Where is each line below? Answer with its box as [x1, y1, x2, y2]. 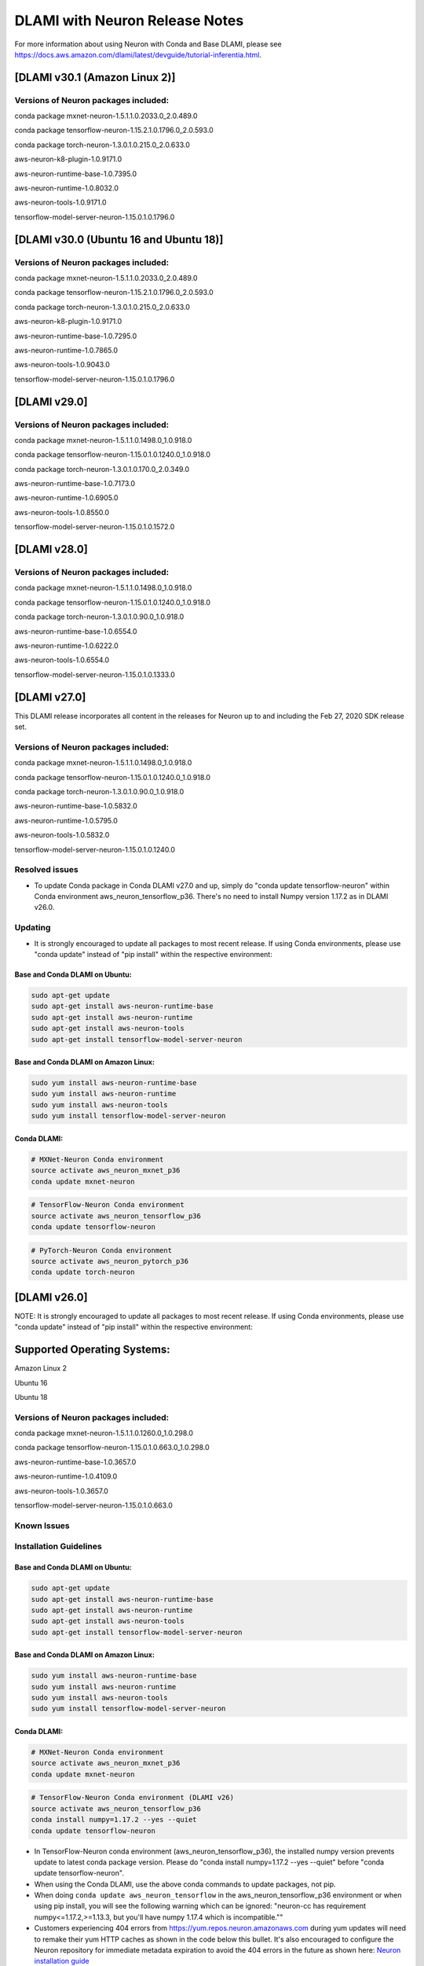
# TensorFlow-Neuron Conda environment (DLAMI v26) [31, 1793, 235, 1802]
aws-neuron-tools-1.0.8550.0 [14, 507, 110, 517]
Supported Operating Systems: [14, 1343, 170, 1357]
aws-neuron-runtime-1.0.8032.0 [14, 183, 119, 193]
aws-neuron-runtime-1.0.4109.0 [14, 1471, 118, 1482]
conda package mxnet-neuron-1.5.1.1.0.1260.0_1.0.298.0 [14, 1428, 194, 1438]
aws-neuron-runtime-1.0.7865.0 [14, 345, 118, 355]
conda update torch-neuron [31, 1268, 135, 1277]
